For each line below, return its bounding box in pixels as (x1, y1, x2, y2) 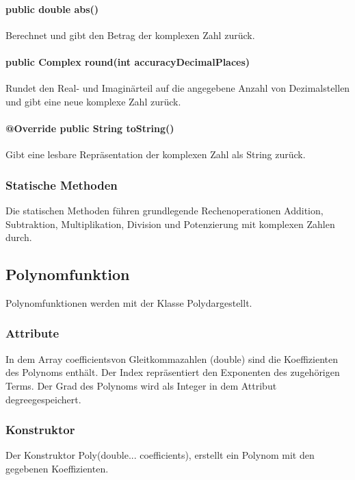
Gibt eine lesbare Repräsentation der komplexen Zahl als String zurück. (5, 147, 306, 162)
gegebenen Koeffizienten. (5, 461, 109, 475)
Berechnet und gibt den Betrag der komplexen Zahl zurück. (5, 27, 255, 42)
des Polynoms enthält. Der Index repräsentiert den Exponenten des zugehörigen (5, 365, 340, 379)
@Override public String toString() (5, 121, 174, 135)
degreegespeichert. (5, 392, 81, 406)
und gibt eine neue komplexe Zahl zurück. (5, 94, 181, 108)
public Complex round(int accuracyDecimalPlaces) (5, 54, 250, 68)
